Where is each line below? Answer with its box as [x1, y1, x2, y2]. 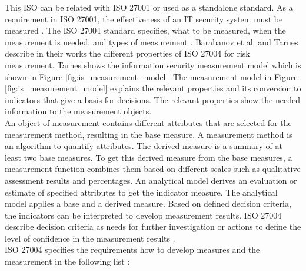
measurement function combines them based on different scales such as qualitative [5, 163, 301, 175]
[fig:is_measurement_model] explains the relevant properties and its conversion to [5, 82, 301, 94]
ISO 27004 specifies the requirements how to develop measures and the [5, 243, 260, 256]
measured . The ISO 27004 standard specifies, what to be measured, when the [5, 24, 286, 37]
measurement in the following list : [5, 255, 130, 267]
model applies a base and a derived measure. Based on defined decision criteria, [5, 197, 291, 210]
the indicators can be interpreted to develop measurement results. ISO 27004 [5, 209, 282, 221]
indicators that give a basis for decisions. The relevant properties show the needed [5, 93, 300, 105]
